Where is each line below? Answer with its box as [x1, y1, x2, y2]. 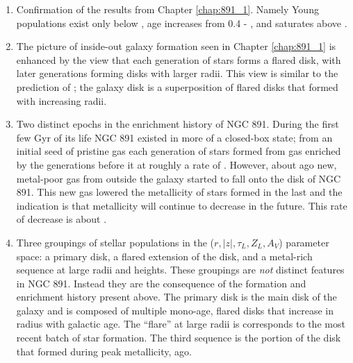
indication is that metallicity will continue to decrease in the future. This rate [16, 198, 347, 212]
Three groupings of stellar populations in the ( [16, 235, 215, 249]
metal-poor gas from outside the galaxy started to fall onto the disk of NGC [16, 171, 341, 185]
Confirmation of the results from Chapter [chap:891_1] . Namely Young [16, 2, 319, 16]
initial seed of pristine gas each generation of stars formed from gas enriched [16, 144, 341, 158]
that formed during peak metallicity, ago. [16, 344, 192, 358]
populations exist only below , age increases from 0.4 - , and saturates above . [16, 15, 347, 30]
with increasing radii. [16, 93, 107, 108]
